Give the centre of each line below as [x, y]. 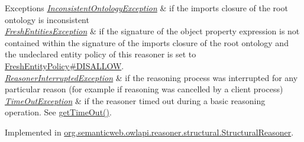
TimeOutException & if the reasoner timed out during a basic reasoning [135, 100]
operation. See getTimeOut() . [58, 112]
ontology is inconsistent [47, 19]
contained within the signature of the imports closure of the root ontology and [147, 42]
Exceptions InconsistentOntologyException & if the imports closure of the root [146, 8]
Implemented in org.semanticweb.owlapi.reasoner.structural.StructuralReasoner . [149, 132]
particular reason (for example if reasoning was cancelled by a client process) [144, 89]
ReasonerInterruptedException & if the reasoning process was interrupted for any [151, 77]
